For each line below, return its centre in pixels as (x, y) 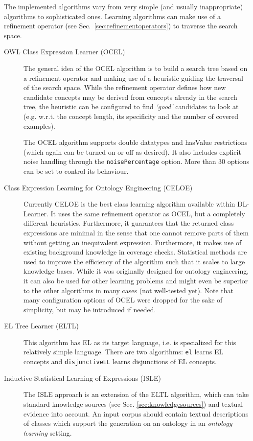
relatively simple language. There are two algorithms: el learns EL (124, 352)
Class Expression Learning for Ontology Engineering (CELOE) (98, 187)
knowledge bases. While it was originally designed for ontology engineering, (136, 271)
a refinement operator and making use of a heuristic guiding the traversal (133, 78)
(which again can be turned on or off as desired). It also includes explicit (132, 151)
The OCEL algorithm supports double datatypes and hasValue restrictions (136, 142)
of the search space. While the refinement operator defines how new (125, 87)
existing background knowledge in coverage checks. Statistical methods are (135, 252)
